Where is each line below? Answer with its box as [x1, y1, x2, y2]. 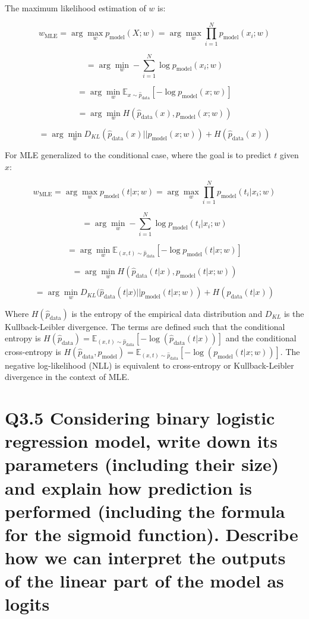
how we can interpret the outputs [5, 545, 286, 570]
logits [5, 592, 50, 616]
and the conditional [225, 332, 297, 344]
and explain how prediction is [5, 475, 252, 499]
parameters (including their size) [5, 452, 279, 476]
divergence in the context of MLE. [5, 370, 130, 383]
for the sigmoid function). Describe [5, 521, 298, 546]
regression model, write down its [5, 429, 278, 453]
